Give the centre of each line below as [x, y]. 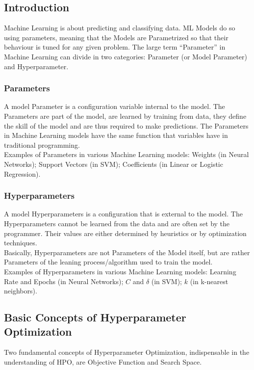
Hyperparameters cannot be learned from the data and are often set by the [117, 223]
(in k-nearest [209, 281]
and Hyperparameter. [36, 66]
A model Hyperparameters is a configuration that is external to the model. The [123, 214]
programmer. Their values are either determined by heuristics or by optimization [125, 233]
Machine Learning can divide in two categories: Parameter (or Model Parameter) [126, 56]
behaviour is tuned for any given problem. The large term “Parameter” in [115, 47]
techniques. [21, 243]
